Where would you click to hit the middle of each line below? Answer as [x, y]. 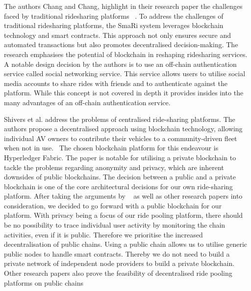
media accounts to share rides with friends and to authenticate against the [116, 83]
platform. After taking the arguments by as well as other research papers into [123, 196]
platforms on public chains [44, 282]
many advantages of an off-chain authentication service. [87, 102]
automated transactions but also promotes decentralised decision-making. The [121, 44]
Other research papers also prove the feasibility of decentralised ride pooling [118, 273]
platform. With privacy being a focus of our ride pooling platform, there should [123, 215]
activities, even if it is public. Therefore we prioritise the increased [103, 234]
